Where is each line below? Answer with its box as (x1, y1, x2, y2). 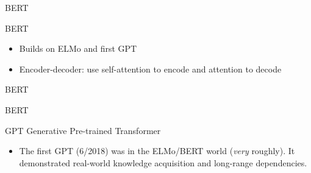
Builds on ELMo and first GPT (19, 42, 137, 55)
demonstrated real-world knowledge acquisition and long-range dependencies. (19, 156, 307, 169)
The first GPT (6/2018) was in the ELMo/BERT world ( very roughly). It (19, 144, 295, 157)
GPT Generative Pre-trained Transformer (5, 124, 161, 136)
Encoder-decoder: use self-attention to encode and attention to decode (19, 62, 282, 75)
